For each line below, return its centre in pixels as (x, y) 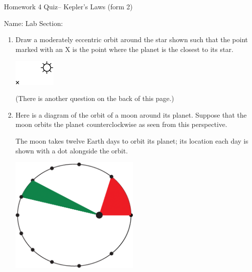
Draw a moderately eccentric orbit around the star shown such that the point (132, 39)
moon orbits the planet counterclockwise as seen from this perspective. (121, 124)
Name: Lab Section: (34, 23)
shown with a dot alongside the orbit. (72, 150)
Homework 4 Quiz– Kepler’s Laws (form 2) (68, 6)
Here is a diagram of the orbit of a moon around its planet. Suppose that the (131, 114)
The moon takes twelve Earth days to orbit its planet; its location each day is (132, 140)
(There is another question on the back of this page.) (95, 98)
